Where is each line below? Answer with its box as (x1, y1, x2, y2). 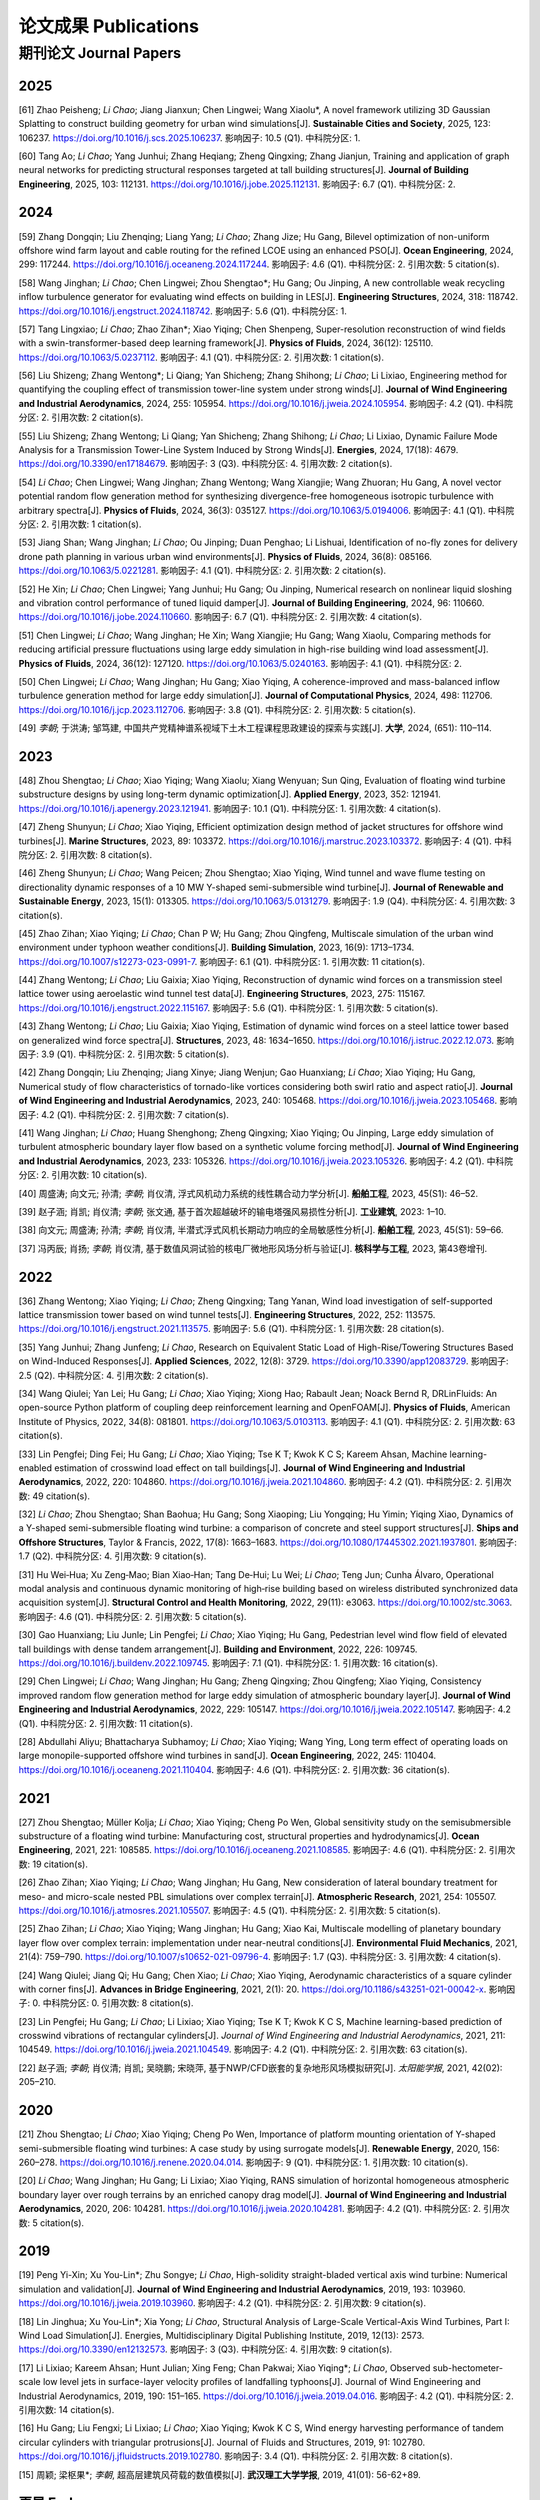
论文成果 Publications (18, 15, 200, 37)
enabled (18, 1461, 52, 1474)
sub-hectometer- (432, 2361, 504, 2374)
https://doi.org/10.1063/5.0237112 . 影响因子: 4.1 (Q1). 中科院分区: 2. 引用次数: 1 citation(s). (18, 351, 385, 363)
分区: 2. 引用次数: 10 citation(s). (18, 1169, 148, 1181)
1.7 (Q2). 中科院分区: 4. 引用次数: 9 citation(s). (18, 1550, 207, 1562)
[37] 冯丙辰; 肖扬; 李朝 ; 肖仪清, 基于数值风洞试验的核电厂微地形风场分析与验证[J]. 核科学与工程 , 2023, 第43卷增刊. (18, 1242, 488, 1254)
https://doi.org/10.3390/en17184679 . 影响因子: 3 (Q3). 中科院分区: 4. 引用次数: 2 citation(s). (18, 458, 393, 470)
